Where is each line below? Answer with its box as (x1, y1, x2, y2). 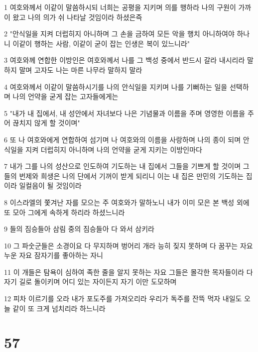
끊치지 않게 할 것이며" (12, 117, 80, 128)
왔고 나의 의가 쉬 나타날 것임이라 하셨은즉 (12, 11, 142, 22)
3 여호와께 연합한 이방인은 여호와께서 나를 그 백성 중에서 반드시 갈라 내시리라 (4, 55, 245, 65)
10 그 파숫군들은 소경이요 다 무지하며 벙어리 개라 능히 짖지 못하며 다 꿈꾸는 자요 (4, 240, 253, 250)
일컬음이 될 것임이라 (19, 180, 82, 191)
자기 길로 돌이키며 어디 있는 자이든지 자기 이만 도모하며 (4, 276, 177, 287)
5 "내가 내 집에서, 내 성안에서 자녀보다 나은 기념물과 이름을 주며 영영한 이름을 (4, 108, 246, 118)
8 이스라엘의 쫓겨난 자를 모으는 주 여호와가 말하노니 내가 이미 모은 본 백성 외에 (4, 197, 250, 207)
